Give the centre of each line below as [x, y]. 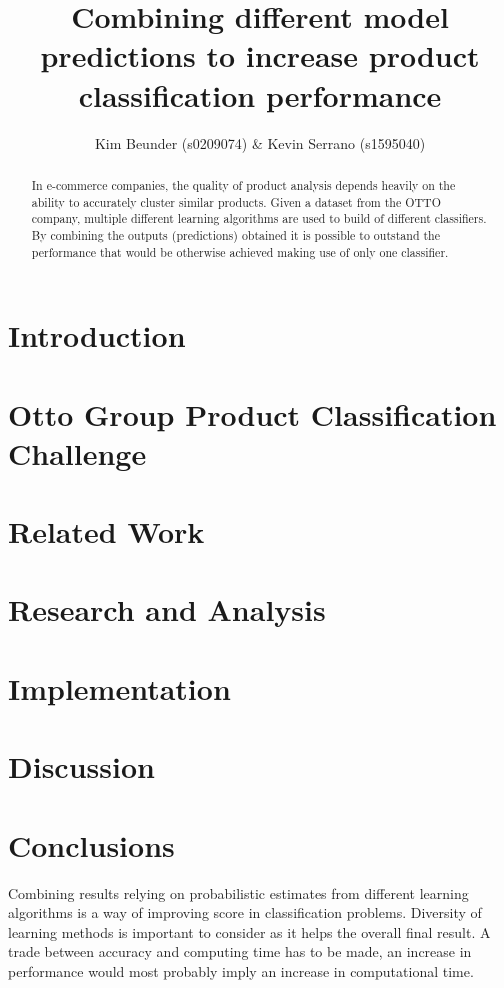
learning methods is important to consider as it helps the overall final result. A [249, 931]
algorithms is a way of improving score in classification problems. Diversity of [245, 912]
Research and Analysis [167, 609]
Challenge [77, 452]
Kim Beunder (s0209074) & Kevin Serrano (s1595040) [260, 142]
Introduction [97, 335]
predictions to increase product [260, 55]
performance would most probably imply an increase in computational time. [241, 970]
